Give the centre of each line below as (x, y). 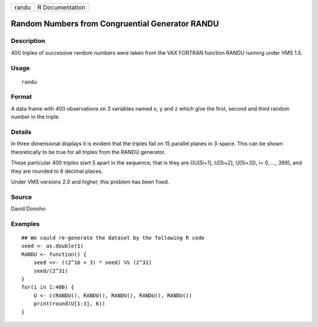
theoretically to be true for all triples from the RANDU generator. (88, 152)
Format (21, 97)
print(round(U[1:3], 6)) (69, 304)
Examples (25, 223)
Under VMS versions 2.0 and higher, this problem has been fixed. (90, 182)
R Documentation (61, 7)
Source (21, 197)
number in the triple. (35, 117)
